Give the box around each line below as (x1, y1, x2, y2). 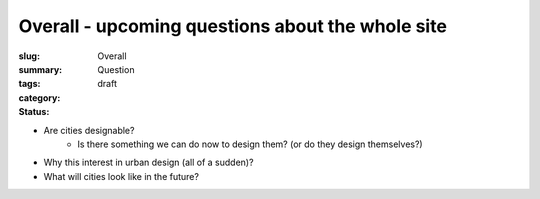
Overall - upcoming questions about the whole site (18, 15, 447, 37)
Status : (18, 106, 50, 118)
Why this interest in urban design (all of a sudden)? (43, 156, 254, 169)
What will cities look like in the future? (43, 170, 200, 182)
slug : (18, 50, 40, 62)
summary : (18, 63, 63, 75)
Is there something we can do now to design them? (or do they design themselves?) (77, 138, 424, 150)
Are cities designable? (43, 124, 135, 136)
